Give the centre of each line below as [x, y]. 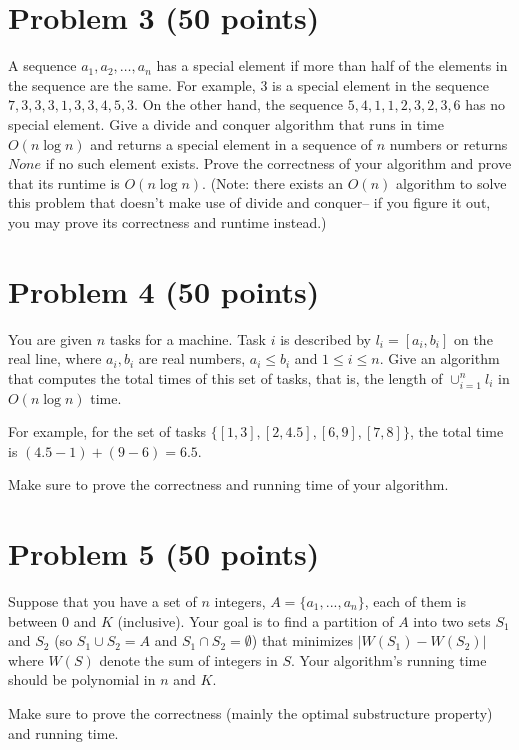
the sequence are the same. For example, [132, 84]
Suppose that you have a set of [102, 601]
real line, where [55, 358]
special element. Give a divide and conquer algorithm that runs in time [226, 123]
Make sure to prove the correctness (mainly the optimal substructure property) [250, 712]
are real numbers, [192, 358]
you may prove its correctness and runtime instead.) [167, 221]
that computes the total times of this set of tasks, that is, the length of [225, 377]
